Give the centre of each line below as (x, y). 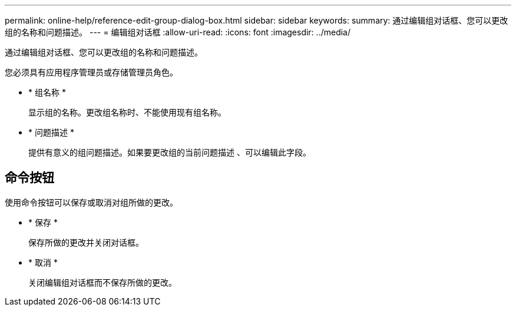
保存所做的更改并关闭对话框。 (86, 242)
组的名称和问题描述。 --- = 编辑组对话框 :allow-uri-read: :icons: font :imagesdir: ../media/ (178, 32)
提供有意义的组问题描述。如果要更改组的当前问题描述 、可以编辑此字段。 (170, 152)
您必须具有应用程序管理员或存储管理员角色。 (91, 72)
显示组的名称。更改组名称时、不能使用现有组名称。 (127, 112)
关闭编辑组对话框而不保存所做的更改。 (102, 282)
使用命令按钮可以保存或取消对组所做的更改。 (91, 202)
